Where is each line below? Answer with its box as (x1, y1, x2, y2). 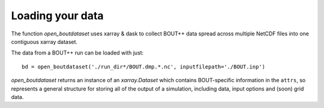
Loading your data (11, 9, 104, 22)
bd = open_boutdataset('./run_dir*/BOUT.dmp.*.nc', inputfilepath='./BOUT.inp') (22, 63, 266, 70)
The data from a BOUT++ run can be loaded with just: (11, 49, 144, 56)
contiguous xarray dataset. (11, 38, 78, 45)
